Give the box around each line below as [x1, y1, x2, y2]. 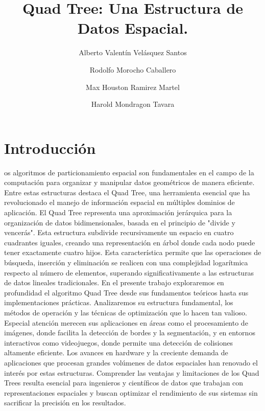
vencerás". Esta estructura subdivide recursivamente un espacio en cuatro [4, 227, 234, 238]
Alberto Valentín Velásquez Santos [79, 47, 187, 58]
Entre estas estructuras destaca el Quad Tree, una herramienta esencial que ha [4, 187, 250, 197]
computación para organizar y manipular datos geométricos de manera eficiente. [4, 177, 255, 188]
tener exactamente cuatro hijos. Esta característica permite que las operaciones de [4, 247, 261, 258]
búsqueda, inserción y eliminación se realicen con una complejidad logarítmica [4, 257, 248, 267]
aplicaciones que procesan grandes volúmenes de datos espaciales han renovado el [4, 357, 258, 368]
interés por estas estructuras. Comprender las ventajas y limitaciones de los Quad [4, 367, 259, 378]
